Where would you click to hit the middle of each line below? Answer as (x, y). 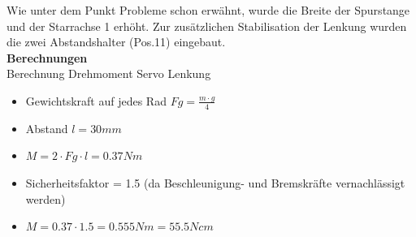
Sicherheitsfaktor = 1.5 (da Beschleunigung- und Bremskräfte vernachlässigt (215, 182)
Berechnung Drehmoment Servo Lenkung (109, 73)
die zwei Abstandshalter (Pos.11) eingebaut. (116, 42)
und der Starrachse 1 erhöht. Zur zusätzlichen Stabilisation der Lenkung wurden (207, 26)
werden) (45, 198)
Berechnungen (47, 57)
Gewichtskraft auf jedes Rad (96, 100)
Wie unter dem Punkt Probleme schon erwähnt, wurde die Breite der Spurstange (208, 10)
